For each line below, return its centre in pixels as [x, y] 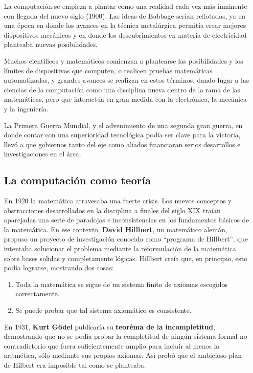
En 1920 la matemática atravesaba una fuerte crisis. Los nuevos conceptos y [118, 201]
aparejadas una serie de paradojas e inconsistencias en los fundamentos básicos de [126, 220]
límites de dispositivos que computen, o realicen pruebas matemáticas [108, 70]
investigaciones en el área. [43, 154]
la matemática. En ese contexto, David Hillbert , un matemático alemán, [116, 229]
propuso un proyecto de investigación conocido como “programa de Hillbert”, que [126, 239]
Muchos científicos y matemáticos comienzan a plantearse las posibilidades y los [124, 60]
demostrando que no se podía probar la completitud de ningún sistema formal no [126, 336]
